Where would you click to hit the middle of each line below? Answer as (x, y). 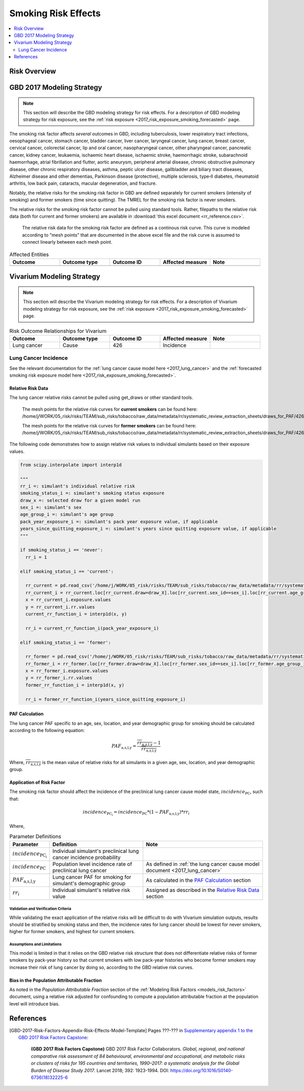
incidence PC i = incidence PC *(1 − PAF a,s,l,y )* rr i (136, 813)
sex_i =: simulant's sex (51, 507)
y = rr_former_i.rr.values (59, 678)
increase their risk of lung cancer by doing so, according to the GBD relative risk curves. (101, 967)
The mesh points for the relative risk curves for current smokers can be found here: (110, 409)
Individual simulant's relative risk (91, 890)
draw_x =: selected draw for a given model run (80, 500)
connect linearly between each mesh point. (67, 242)
